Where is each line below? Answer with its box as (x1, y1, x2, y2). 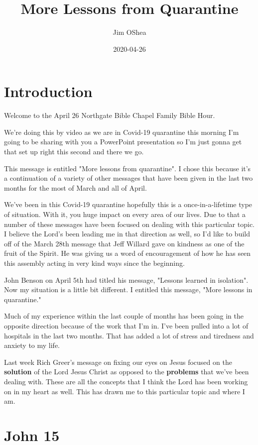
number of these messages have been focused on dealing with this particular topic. (4, 219, 255, 229)
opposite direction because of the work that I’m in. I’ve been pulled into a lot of (4, 320, 249, 331)
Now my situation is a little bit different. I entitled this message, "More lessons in (4, 284, 253, 295)
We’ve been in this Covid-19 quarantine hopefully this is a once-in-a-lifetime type (4, 199, 253, 210)
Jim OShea (113, 27, 146, 37)
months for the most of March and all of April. (4, 182, 147, 193)
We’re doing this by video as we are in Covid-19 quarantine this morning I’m (4, 126, 239, 137)
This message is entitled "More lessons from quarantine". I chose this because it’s (4, 163, 251, 173)
